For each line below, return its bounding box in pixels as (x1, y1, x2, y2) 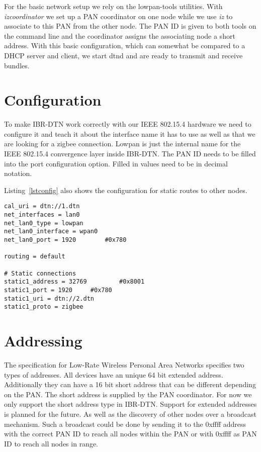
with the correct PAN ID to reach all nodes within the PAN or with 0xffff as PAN (4, 428, 257, 439)
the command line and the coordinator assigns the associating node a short (4, 30, 235, 41)
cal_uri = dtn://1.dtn (4, 203, 80, 210)
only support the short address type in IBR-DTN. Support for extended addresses (4, 399, 257, 409)
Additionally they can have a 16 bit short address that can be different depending (4, 379, 256, 390)
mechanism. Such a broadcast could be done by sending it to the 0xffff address (4, 418, 246, 429)
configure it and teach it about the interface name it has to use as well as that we (4, 128, 255, 139)
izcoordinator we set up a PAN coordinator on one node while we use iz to (4, 11, 233, 21)
